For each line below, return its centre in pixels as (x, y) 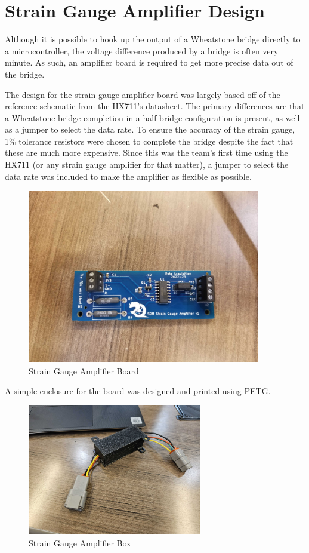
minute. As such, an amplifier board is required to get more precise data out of (149, 62)
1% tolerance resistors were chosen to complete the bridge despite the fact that (149, 141)
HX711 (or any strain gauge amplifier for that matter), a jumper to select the (147, 165)
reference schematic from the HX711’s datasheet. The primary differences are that (155, 106)
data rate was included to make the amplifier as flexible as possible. (128, 176)
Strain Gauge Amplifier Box (80, 543)
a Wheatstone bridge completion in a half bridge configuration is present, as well (152, 117)
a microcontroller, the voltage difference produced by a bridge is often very (142, 50)
